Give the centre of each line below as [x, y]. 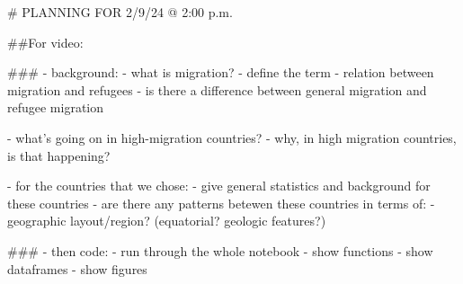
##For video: [45, 42]
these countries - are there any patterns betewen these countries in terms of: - [221, 203]
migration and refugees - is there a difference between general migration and [217, 89]
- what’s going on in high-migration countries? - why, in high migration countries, [232, 137]
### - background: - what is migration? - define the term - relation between [221, 72]
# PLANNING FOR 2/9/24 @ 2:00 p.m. [120, 12]
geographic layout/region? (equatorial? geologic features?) [167, 221]
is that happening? [59, 155]
